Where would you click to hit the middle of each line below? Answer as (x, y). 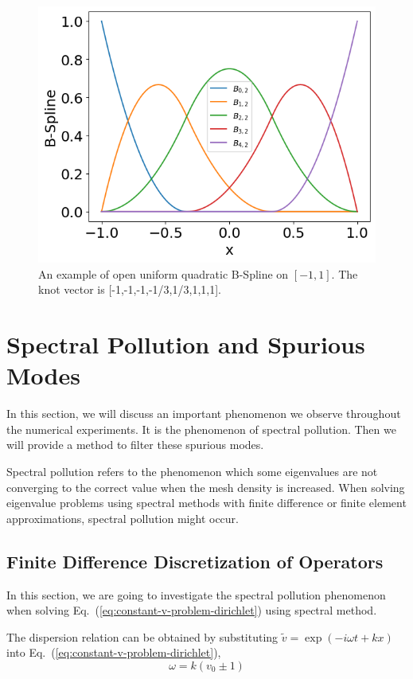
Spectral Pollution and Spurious (186, 344)
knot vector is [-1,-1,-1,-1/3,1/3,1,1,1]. (130, 289)
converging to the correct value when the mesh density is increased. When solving (206, 487)
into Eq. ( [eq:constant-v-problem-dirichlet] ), (114, 652)
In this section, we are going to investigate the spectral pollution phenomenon (196, 594)
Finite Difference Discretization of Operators (195, 561)
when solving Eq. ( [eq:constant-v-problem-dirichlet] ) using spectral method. (192, 610)
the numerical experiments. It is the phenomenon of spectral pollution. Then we (201, 429)
